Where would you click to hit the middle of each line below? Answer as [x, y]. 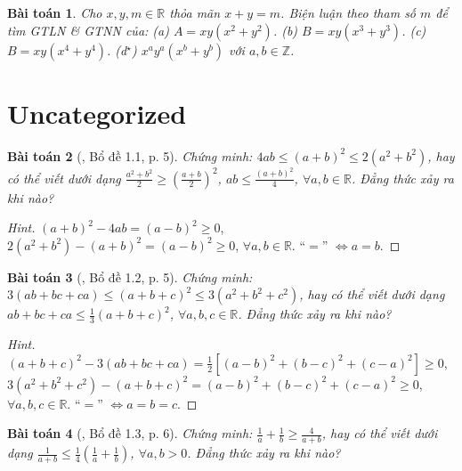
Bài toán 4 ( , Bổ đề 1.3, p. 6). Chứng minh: [130, 433]
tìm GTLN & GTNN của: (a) [88, 30]
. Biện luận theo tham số [349, 12]
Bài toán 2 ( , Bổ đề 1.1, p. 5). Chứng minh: [130, 155]
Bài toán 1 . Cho [55, 12]
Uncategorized [97, 113]
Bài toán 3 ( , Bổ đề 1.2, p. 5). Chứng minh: [130, 276]
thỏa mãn [195, 12]
